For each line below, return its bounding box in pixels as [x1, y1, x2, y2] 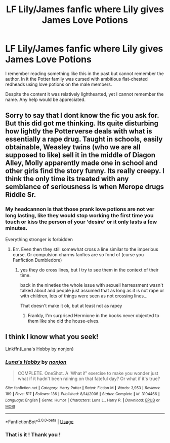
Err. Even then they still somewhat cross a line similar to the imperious [12, 246, 158, 252]
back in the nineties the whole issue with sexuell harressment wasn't [20, 282, 163, 288]
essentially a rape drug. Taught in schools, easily [5, 135, 163, 144]
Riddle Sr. [5, 190, 36, 199]
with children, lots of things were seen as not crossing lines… [20, 293, 148, 299]
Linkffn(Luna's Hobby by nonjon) [5, 346, 74, 352]
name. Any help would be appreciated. [5, 96, 86, 103]
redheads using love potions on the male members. [5, 81, 112, 87]
